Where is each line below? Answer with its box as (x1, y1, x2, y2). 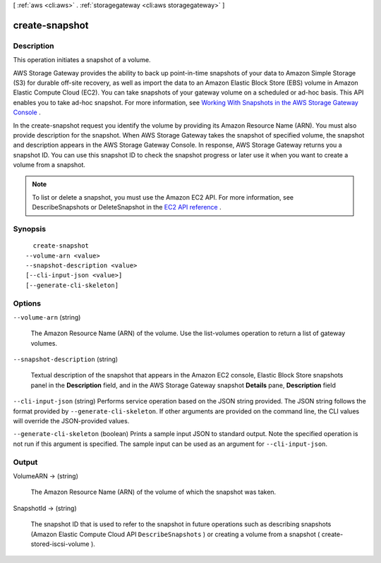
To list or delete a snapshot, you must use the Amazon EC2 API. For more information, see (32, 193, 294, 201)
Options (13, 298, 42, 308)
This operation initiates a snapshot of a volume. (13, 56, 151, 64)
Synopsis (13, 224, 46, 234)
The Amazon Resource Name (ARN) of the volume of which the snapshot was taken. (30, 488, 277, 497)
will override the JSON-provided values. (13, 417, 130, 425)
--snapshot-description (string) (13, 355, 119, 363)
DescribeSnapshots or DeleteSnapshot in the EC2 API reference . (32, 203, 222, 212)
